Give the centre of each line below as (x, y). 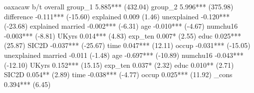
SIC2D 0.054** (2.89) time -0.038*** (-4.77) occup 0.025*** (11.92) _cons (118, 74)
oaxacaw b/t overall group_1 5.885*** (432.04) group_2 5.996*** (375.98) (119, 6)
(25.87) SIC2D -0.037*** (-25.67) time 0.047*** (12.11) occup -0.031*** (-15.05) (127, 45)
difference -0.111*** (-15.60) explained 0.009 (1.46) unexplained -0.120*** (117, 16)
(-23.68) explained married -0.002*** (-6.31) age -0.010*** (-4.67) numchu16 (121, 26)
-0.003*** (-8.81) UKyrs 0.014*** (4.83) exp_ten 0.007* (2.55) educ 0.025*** (123, 35)
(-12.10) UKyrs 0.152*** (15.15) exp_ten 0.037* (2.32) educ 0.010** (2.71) (119, 65)
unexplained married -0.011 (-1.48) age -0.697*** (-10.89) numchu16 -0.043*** (124, 55)
